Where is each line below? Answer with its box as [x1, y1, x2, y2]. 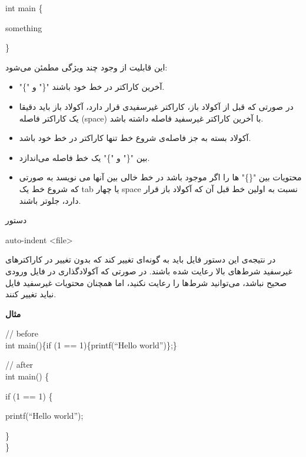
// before [5, 327, 39, 340]
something [5, 21, 42, 33]
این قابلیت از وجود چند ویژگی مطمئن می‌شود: [5, 61, 168, 73]
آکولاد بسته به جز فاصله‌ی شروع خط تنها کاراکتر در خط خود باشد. [19, 132, 251, 144]
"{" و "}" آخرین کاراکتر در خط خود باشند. [19, 80, 165, 93]
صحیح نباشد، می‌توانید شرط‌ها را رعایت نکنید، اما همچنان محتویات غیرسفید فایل [5, 276, 287, 288]
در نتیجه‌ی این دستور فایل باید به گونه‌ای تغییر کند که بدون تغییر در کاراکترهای [5, 253, 276, 266]
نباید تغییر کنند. [5, 288, 56, 300]
